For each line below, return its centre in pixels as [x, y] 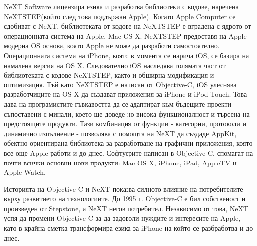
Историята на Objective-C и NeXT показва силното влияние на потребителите [124, 189]
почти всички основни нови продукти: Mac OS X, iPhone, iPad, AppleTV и [120, 162]
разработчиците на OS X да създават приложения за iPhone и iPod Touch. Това [126, 94]
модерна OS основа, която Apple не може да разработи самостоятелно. [112, 45]
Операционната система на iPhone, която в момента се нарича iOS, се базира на [127, 55]
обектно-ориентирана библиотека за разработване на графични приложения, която [128, 143]
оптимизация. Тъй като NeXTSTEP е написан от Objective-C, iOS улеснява [120, 84]
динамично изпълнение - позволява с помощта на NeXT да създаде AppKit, [120, 133]
